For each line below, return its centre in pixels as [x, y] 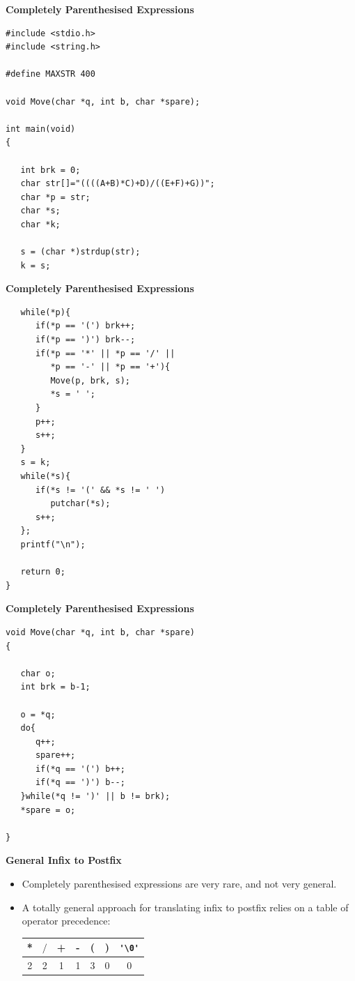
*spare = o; [48, 810]
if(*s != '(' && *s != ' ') [100, 490]
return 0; [43, 572]
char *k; [40, 224]
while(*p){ [46, 312]
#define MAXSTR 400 [50, 74]
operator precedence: [66, 921]
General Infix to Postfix [64, 860]
